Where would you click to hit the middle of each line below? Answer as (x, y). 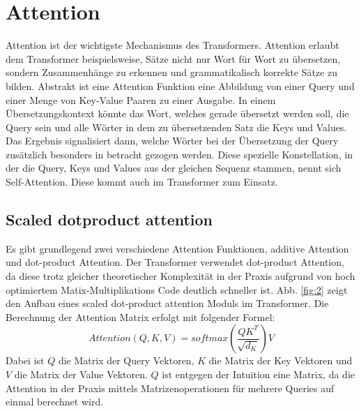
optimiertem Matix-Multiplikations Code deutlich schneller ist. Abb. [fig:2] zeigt (177, 289)
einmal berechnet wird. (55, 402)
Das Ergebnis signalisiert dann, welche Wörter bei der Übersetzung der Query (172, 141)
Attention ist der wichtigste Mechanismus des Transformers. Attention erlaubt (172, 45)
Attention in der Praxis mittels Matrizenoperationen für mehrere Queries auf (170, 388)
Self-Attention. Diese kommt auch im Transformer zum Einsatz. (142, 182)
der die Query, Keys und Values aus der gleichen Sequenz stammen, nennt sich (174, 168)
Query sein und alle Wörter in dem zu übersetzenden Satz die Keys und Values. (176, 127)
